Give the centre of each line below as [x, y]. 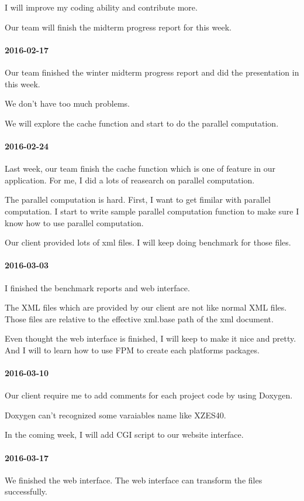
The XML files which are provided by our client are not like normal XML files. [146, 307]
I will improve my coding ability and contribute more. [101, 7]
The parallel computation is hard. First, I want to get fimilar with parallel [138, 200]
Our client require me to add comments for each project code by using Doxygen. [149, 395]
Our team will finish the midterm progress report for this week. [118, 27]
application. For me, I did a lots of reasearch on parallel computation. [130, 180]
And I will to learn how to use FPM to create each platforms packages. [132, 350]
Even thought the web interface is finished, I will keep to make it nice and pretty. [151, 338]
